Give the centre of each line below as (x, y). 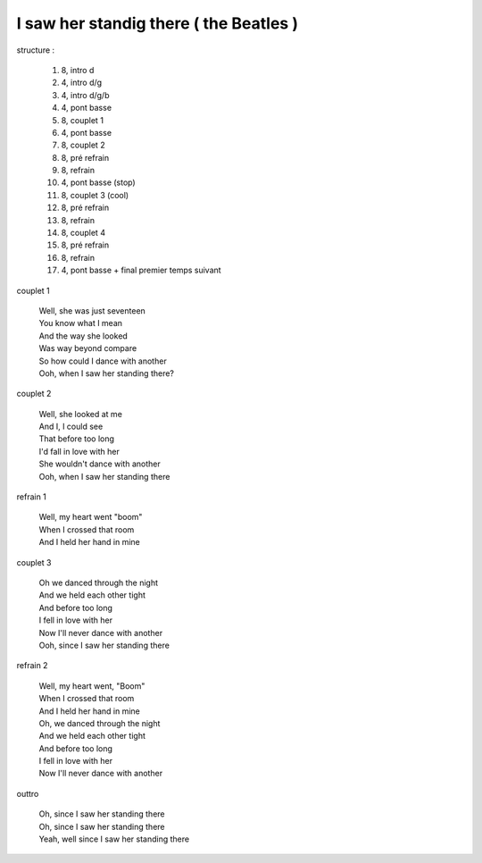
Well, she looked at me (80, 414)
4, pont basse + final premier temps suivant (141, 270)
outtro (28, 793)
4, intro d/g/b (85, 95)
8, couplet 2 (83, 145)
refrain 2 (32, 666)
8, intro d (78, 70)
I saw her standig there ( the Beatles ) (158, 23)
